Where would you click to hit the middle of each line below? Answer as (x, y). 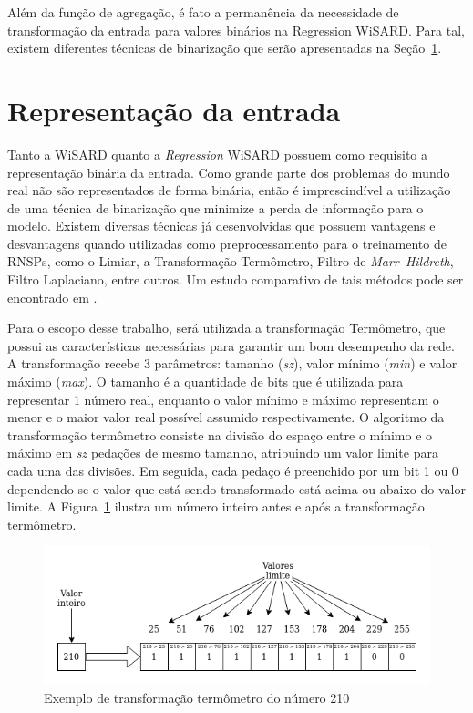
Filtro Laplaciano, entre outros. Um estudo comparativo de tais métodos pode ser (236, 279)
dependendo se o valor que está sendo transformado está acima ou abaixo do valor (236, 488)
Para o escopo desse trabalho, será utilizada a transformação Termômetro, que (226, 328)
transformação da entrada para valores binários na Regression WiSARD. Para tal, (236, 30)
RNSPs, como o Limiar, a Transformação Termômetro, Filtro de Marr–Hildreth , (231, 261)
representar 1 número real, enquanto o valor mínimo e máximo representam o (223, 399)
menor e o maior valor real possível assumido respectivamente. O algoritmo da (226, 417)
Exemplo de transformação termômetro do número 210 (197, 697)
